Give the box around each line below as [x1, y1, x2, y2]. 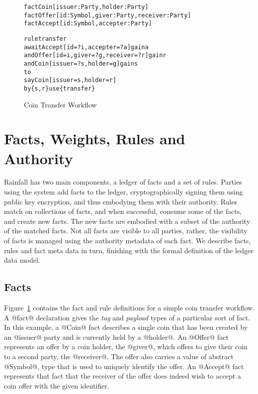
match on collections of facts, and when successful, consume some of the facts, [4, 206, 242, 216]
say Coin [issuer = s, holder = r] [24, 77, 117, 84]
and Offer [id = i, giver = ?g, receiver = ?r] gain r [24, 52, 167, 59]
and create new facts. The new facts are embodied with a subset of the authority [4, 215, 251, 226]
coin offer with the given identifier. [4, 380, 109, 391]
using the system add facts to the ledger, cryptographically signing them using [4, 187, 243, 197]
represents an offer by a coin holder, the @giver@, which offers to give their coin [4, 341, 248, 352]
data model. [4, 255, 40, 265]
